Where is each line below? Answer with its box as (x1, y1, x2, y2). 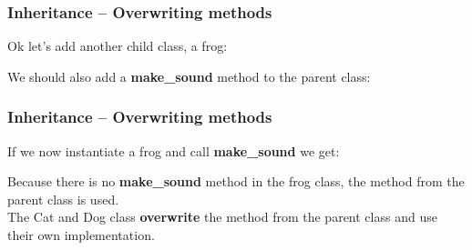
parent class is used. (7, 189, 119, 208)
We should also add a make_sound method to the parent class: (7, 66, 371, 85)
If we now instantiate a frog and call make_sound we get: (7, 141, 340, 160)
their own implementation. (7, 225, 155, 244)
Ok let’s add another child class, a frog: (7, 36, 228, 55)
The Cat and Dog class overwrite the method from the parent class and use (7, 207, 437, 226)
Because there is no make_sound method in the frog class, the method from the (7, 172, 465, 191)
